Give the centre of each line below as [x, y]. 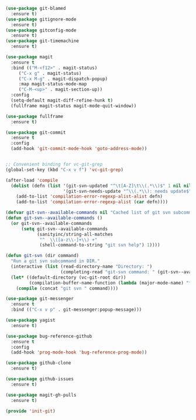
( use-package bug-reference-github [49, 336]
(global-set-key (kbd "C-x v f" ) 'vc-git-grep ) [65, 169]
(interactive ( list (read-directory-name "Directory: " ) [82, 266]
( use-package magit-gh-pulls [41, 395]
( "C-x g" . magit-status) [50, 73]
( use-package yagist [31, 320]
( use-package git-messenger [40, 299]
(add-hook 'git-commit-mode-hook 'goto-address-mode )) [79, 149]
